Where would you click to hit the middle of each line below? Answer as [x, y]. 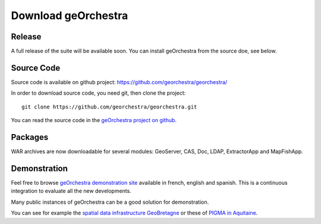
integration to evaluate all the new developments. [71, 191]
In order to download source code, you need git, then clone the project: [98, 93]
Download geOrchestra [70, 15]
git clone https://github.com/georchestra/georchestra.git [109, 107]
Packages [30, 137]
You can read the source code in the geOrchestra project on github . [94, 120]
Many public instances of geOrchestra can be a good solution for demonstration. [110, 202]
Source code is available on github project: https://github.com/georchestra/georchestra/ [119, 82]
